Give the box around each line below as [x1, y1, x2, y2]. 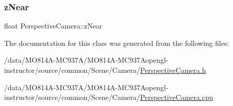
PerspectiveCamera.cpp [140, 92, 213, 102]
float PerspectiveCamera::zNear [4, 20, 103, 31]
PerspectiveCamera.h [140, 65, 206, 75]
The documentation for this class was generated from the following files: [4, 37, 229, 48]
